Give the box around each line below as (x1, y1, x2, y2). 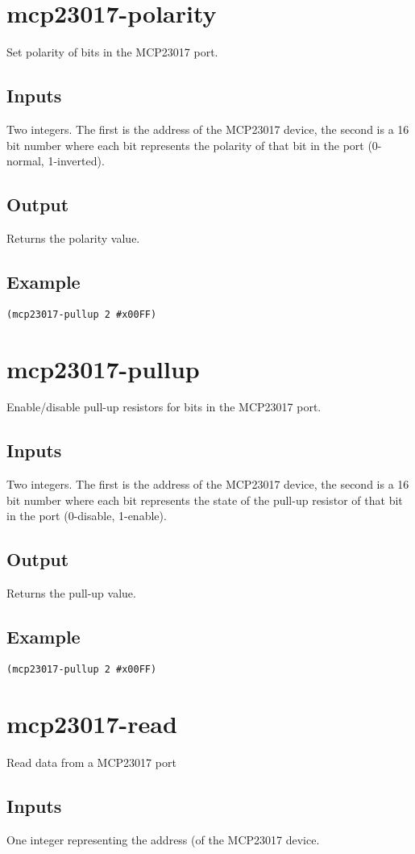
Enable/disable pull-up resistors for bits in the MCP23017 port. (6, 398, 322, 415)
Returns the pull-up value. (6, 585, 136, 602)
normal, (6, 152, 44, 169)
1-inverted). (48, 152, 105, 169)
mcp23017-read (6, 706, 177, 739)
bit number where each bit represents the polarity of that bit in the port (6, 136, 364, 153)
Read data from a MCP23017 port (6, 753, 176, 770)
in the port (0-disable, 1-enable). (6, 507, 167, 524)
